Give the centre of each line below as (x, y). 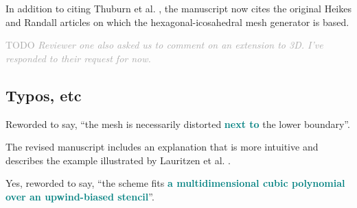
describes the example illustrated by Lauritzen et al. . (118, 160)
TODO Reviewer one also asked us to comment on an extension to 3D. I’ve (164, 45)
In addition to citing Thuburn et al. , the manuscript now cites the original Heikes (178, 8)
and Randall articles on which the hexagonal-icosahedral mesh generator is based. (177, 22)
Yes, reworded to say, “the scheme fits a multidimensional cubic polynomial (175, 183)
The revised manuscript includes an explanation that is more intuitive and (162, 147)
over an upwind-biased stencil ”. (80, 196)
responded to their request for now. (78, 58)
